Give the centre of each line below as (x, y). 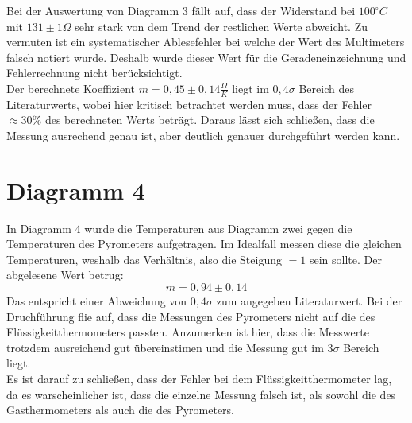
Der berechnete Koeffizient (71, 88)
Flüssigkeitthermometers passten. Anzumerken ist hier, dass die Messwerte (188, 332)
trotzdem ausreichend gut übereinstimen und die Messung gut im (165, 347)
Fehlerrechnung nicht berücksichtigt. (94, 73)
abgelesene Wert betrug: (65, 275)
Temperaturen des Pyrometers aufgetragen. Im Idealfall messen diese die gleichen (204, 244)
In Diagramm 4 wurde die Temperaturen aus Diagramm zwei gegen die (179, 228)
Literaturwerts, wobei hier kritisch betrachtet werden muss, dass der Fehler (189, 104)
